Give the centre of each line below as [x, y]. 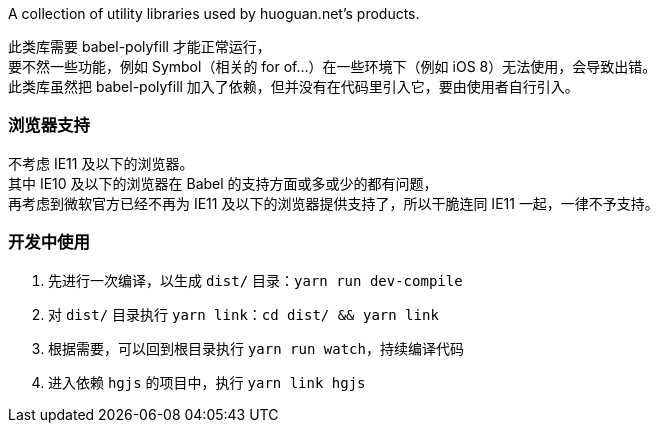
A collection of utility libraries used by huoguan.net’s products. [214, 13]
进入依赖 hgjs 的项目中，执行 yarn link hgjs [207, 382]
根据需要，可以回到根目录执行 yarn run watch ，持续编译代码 [256, 348]
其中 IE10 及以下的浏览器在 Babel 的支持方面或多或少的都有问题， [223, 183]
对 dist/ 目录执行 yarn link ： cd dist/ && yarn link [243, 314]
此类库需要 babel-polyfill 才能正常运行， [139, 46]
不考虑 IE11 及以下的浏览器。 [101, 163]
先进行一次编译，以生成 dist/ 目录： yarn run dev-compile [255, 280]
